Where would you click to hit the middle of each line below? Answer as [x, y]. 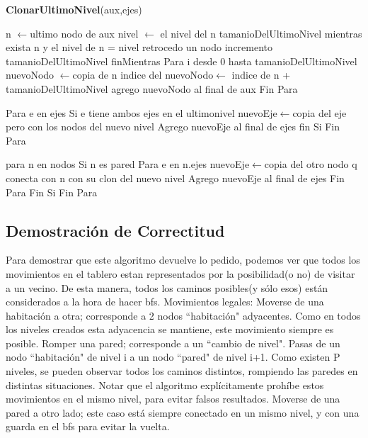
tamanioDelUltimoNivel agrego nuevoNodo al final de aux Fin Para [152, 88]
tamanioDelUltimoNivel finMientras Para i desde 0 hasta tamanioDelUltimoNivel [182, 61]
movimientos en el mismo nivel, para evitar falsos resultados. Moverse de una [173, 399]
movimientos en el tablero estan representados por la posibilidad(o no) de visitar [180, 273]
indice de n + [261, 75]
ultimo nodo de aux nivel [84, 33]
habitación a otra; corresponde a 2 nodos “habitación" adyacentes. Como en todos [183, 315]
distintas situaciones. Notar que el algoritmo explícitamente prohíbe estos [165, 384]
